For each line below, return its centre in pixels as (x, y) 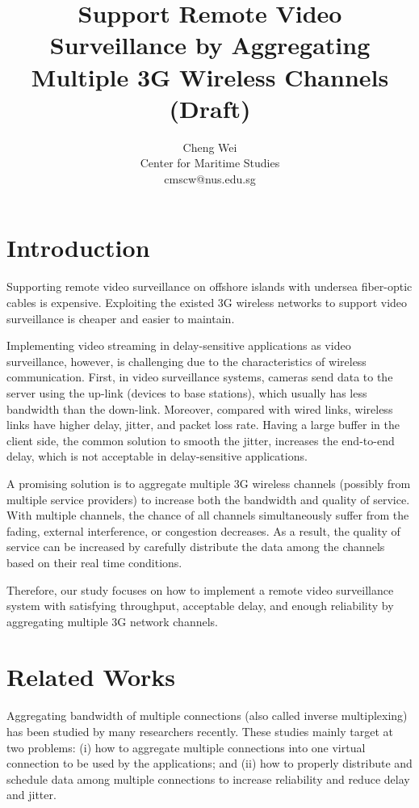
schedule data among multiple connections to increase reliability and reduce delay (208, 779)
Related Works (91, 677)
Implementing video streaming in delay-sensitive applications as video (179, 345)
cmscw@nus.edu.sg (210, 178)
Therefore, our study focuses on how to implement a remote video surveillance (200, 589)
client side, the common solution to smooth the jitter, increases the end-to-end (201, 440)
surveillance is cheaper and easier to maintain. (121, 318)
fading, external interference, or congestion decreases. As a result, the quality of (203, 530)
